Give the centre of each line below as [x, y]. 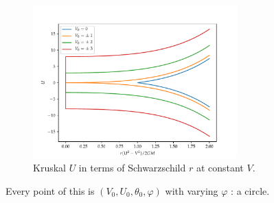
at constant [220, 168]
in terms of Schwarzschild [132, 168]
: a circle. [250, 190]
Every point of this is [50, 190]
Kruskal [49, 168]
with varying [192, 190]
